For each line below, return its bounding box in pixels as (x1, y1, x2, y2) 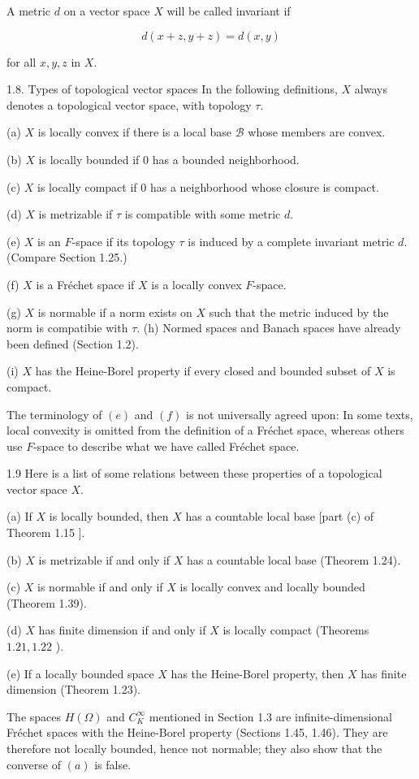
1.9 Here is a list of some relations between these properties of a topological (6, 465, 382, 482)
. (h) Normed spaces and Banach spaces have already (136, 319, 401, 336)
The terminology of (6, 405, 102, 422)
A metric (6, 2, 51, 19)
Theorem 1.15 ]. (6, 524, 85, 541)
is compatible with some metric (124, 206, 281, 223)
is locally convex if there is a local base (37, 123, 232, 141)
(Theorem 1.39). (6, 594, 87, 611)
